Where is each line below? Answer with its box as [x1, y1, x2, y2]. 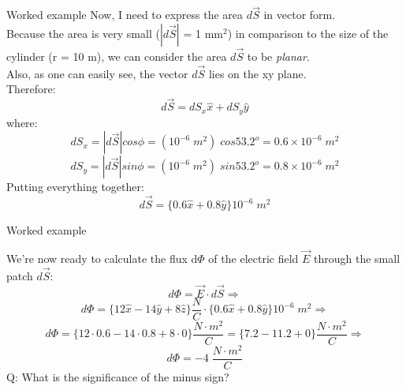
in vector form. [263, 6, 336, 23]
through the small [314, 249, 400, 266]
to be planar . [247, 48, 310, 65]
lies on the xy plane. [208, 65, 307, 81]
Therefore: [6, 81, 56, 97]
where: [6, 114, 38, 130]
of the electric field [208, 249, 299, 266]
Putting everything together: [6, 178, 144, 195]
